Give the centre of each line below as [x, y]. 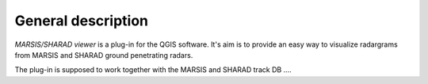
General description [81, 21]
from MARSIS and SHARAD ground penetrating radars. [104, 55]
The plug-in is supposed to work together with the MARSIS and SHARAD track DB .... [153, 70]
